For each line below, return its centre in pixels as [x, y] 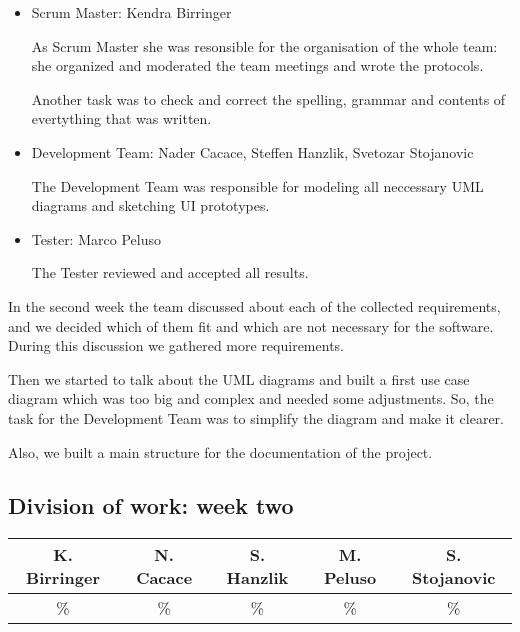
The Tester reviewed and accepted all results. [170, 272]
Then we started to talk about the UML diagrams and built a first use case [239, 378]
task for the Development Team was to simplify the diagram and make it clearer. [256, 417]
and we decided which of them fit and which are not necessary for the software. [251, 325]
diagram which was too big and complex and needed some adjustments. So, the [251, 398]
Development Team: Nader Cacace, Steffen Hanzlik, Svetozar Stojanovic [252, 151]
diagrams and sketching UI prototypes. [150, 205]
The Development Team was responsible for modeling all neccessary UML [257, 185]
